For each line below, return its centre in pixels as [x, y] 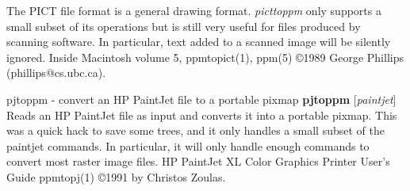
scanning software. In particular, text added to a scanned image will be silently [199, 42]
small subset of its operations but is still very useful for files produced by [184, 26]
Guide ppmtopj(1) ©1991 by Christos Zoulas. [116, 176]
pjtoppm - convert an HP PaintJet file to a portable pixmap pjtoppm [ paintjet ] [201, 99]
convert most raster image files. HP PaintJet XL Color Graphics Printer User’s [198, 161]
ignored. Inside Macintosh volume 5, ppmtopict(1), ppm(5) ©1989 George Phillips [205, 57]
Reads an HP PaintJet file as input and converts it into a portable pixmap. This [202, 115]
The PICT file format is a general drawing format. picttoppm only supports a [194, 10]
